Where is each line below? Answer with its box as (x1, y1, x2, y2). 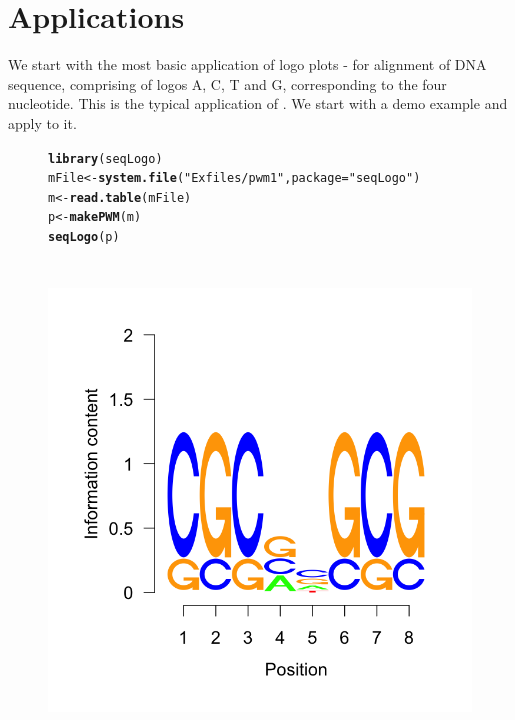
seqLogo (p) (48, 230, 120, 245)
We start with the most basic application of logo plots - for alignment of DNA (8, 54, 487, 75)
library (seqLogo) (48, 151, 163, 166)
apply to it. (8, 112, 77, 133)
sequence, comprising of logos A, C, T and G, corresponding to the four (8, 73, 447, 94)
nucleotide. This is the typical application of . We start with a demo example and (8, 93, 508, 114)
